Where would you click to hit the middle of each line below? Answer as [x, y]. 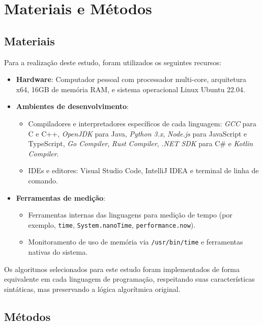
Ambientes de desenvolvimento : [72, 106]
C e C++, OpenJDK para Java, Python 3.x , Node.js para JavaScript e [138, 133]
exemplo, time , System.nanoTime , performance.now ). [112, 224]
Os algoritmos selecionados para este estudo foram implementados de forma [122, 269]
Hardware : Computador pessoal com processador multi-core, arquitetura [131, 79]
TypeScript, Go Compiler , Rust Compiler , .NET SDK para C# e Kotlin [141, 143]
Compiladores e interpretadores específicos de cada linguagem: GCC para [142, 123]
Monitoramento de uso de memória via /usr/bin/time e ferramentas [136, 242]
